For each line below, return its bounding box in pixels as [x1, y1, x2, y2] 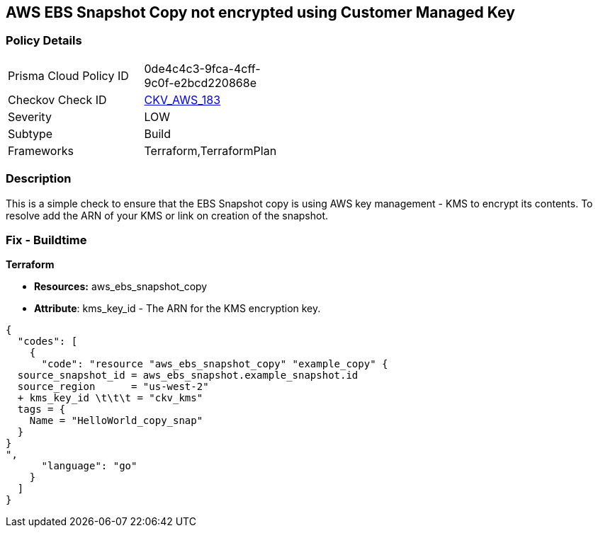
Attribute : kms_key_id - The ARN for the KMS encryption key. [34, 302, 321, 315]
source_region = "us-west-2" [17, 381, 209, 393]
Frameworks [8, 143, 74, 158]
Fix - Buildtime [6, 232, 87, 247]
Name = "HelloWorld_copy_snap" [29, 415, 203, 427]
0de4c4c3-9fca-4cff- [144, 61, 261, 76]
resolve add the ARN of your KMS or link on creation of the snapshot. [6, 209, 329, 222]
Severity [8, 109, 52, 124]
